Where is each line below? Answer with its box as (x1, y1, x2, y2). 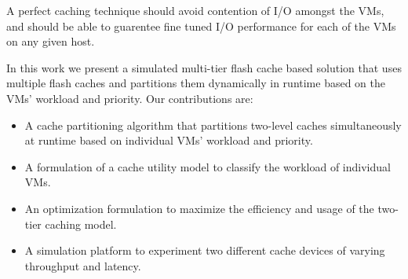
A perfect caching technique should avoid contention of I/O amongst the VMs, (6, 2, 384, 18)
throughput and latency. (24, 257, 141, 273)
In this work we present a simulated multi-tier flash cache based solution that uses (6, 59, 402, 75)
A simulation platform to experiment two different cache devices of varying (24, 242, 385, 259)
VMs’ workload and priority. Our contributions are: (6, 90, 253, 106)
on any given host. (6, 33, 95, 50)
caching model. (45, 215, 117, 232)
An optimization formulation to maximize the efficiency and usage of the (24, 200, 374, 216)
